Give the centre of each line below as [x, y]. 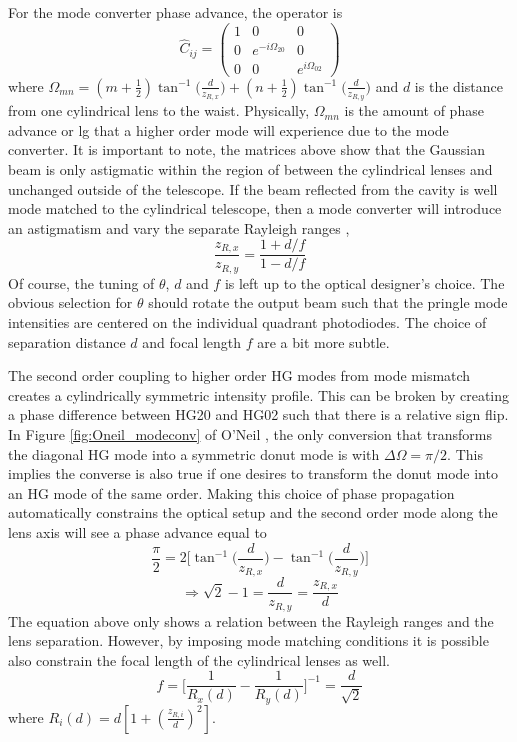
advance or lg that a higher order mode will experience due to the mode [228, 129]
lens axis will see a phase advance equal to [137, 531]
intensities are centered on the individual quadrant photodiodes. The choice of [247, 322]
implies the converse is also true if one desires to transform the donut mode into [253, 473]
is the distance [458, 85]
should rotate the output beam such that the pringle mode [328, 302]
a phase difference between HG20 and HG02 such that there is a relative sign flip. [258, 414]
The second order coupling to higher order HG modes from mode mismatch [239, 375]
